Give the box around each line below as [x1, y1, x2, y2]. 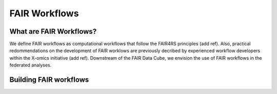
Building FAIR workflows [9, 76, 89, 84]
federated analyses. [9, 62, 52, 68]
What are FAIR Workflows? [9, 27, 97, 36]
